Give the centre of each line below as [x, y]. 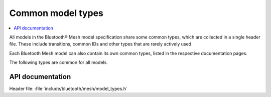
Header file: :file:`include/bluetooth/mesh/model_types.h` [68, 89]
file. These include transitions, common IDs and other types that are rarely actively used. [101, 44]
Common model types [56, 13]
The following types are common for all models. [58, 62]
